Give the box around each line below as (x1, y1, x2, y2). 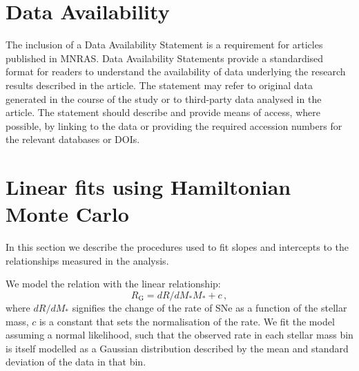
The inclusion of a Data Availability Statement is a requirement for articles (6, 37, 323, 52)
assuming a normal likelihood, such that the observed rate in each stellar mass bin (6, 327, 353, 342)
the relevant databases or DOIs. (6, 132, 140, 146)
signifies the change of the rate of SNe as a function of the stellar (72, 300, 347, 314)
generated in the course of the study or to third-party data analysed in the (6, 91, 322, 106)
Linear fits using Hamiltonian (6, 173, 291, 201)
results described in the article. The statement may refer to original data (6, 77, 313, 92)
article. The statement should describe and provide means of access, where (6, 105, 320, 120)
